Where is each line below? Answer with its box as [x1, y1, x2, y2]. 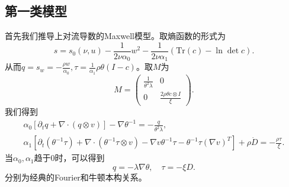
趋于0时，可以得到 [34, 151, 105, 164]
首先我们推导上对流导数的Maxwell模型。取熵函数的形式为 [5, 30, 226, 42]
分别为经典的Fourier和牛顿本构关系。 [5, 170, 147, 183]
